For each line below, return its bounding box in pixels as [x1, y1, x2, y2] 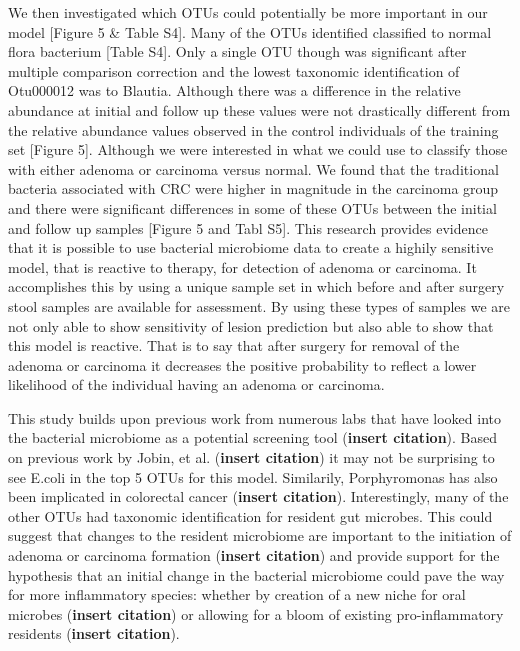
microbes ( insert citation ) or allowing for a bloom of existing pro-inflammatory [8, 603, 504, 624]
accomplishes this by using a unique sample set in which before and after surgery [8, 276, 505, 297]
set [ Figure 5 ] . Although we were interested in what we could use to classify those [8, 139, 508, 160]
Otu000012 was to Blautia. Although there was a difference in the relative [8, 80, 461, 101]
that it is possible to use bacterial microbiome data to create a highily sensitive [8, 237, 494, 258]
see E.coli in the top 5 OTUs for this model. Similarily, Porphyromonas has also [8, 466, 498, 487]
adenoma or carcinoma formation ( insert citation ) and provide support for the [8, 545, 500, 566]
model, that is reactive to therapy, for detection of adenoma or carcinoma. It [8, 256, 477, 277]
